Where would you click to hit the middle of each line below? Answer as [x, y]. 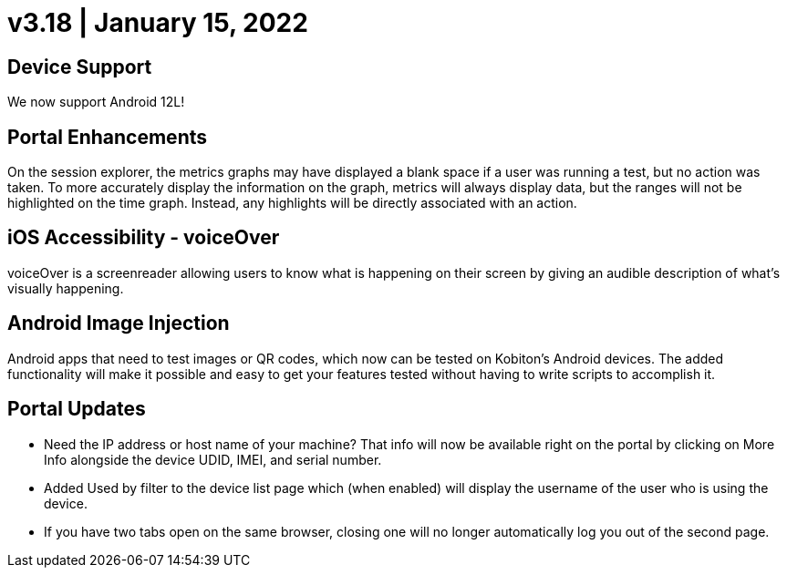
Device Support [80, 67]
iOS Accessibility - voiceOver [144, 238]
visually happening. [66, 288]
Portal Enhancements [108, 137]
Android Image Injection [119, 323]
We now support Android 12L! [96, 102]
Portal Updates [77, 409]
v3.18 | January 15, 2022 [158, 23]
